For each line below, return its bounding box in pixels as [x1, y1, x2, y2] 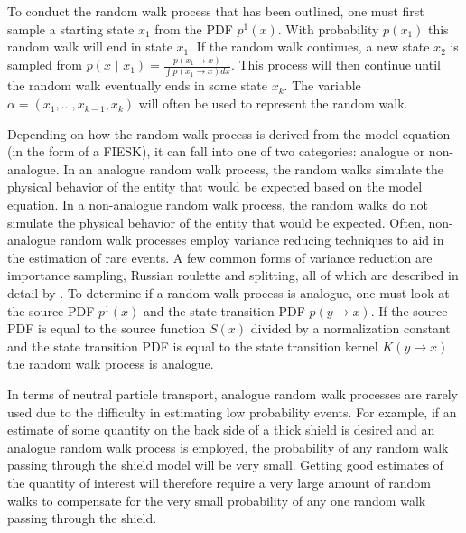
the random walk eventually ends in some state [7, 76, 268, 95]
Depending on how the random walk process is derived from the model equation [7, 124, 451, 143]
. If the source [370, 301, 448, 320]
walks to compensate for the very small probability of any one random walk [7, 491, 426, 510]
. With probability [277, 19, 379, 38]
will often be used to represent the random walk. [138, 94, 408, 113]
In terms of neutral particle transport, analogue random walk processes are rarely [7, 384, 458, 403]
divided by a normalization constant [250, 319, 451, 338]
